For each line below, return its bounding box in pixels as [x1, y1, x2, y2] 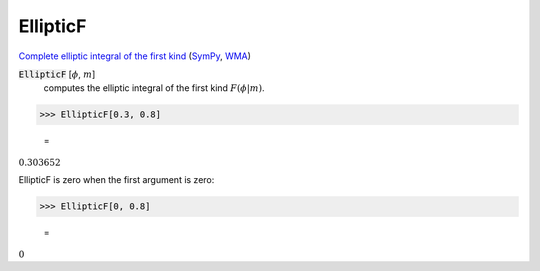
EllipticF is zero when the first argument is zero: [18, 174, 215, 186]
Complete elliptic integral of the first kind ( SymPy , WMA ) [18, 50, 252, 62]
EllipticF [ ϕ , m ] [18, 68, 96, 80]
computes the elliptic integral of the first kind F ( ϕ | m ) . [43, 82, 265, 94]
